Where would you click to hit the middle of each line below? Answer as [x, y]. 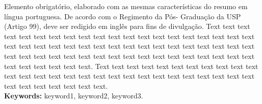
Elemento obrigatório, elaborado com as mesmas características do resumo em [126, 6]
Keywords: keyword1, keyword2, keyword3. [74, 96]
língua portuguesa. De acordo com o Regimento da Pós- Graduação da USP [123, 16]
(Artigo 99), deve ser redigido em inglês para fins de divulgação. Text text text [127, 26]
